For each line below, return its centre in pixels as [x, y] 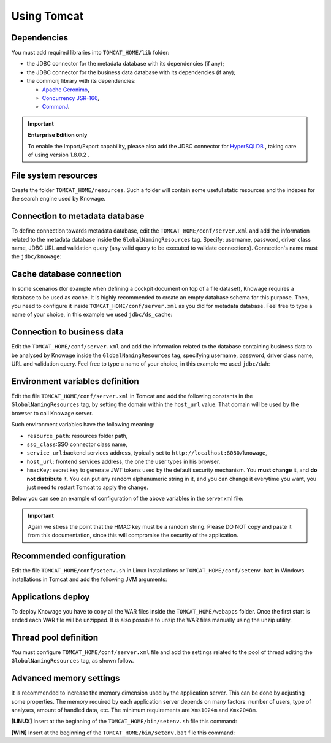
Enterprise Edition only [58, 135]
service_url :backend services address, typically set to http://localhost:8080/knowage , [147, 453]
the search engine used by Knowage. [58, 199]
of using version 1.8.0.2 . [59, 155]
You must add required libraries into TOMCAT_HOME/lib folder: [90, 53]
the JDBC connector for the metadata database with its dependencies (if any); [125, 64]
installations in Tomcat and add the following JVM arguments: [89, 579]
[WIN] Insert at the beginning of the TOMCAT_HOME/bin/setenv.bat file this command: [123, 733]
